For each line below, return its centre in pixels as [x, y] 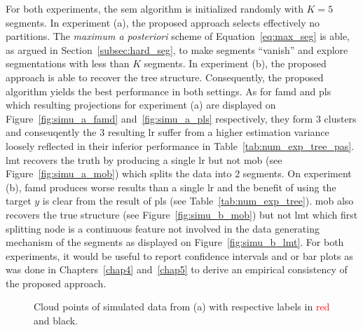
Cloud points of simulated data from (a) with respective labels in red [182, 307]
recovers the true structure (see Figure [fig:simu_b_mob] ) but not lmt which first [182, 214]
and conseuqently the [51, 132]
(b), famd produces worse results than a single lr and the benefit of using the [171, 187]
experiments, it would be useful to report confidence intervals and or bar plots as [179, 255]
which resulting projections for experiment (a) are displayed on [141, 105]
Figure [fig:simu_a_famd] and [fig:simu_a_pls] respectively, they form [159, 118]
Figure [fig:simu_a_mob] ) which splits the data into [119, 173]
